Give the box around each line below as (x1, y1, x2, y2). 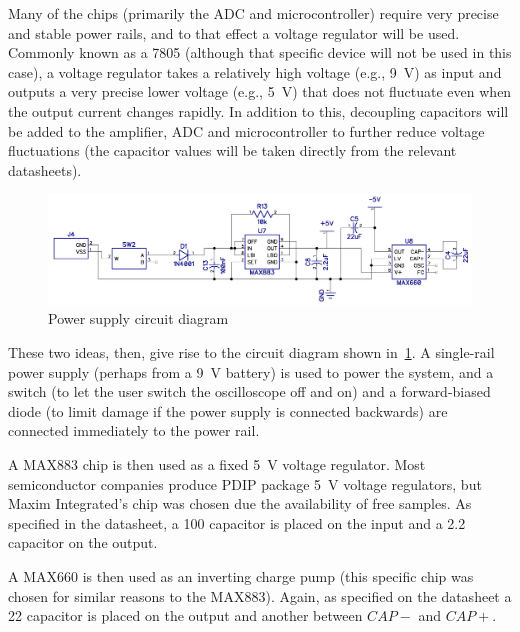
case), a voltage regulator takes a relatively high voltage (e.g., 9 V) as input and (8, 61, 502, 82)
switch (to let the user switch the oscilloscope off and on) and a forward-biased (8, 381, 491, 402)
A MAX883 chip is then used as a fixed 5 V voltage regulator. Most (8, 454, 426, 475)
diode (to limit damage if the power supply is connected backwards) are (8, 400, 448, 421)
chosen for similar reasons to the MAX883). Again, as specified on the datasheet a (8, 585, 512, 606)
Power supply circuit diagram (48, 308, 229, 329)
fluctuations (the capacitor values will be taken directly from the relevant (8, 140, 457, 161)
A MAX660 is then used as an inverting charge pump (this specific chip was (8, 566, 474, 587)
